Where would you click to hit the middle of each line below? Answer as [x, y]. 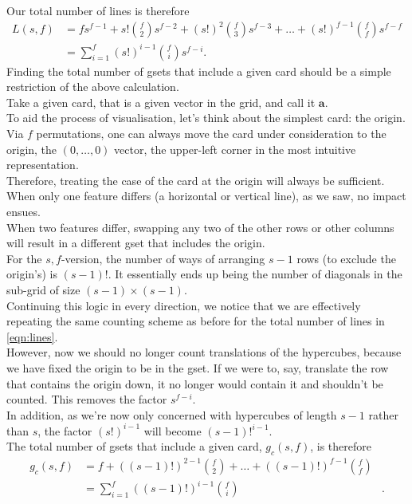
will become [173, 430]
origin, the [32, 149]
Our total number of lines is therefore [98, 10]
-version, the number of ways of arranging [163, 258]
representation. [43, 165]
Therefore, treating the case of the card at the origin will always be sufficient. [196, 180]
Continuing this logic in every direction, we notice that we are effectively [184, 305]
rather [383, 414]
